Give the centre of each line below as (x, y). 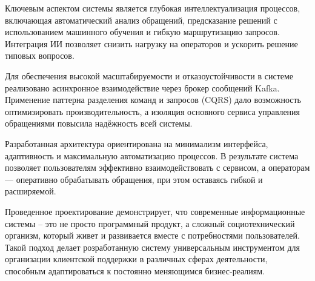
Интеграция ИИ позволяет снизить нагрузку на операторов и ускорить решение (151, 43)
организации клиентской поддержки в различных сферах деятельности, (136, 259)
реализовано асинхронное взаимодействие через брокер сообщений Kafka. (142, 88)
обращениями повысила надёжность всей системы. (99, 123)
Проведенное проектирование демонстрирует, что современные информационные (155, 211)
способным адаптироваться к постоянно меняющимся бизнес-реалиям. (135, 270)
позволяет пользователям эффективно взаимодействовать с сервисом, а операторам (157, 167)
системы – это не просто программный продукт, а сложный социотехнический (150, 223)
